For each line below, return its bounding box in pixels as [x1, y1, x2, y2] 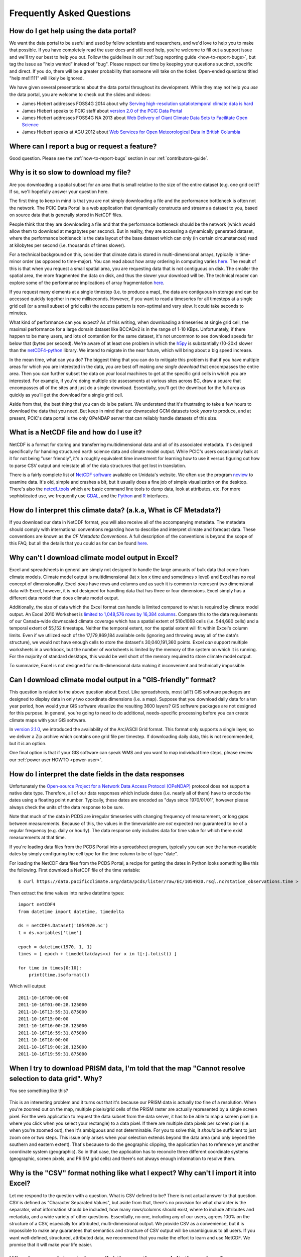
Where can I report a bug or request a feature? [9, 142, 157, 150]
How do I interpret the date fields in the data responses [9, 770, 185, 778]
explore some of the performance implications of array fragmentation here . [9, 280, 165, 286]
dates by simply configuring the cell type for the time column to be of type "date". [9, 851, 178, 857]
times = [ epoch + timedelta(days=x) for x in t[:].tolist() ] [18, 951, 177, 956]
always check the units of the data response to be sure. [9, 804, 124, 810]
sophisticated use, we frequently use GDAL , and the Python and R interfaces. [9, 493, 169, 499]
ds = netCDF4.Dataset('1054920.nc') [18, 923, 108, 929]
